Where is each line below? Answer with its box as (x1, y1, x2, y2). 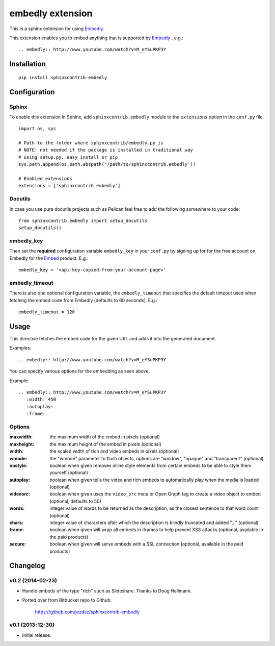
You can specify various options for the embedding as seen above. (9, 368, 150, 375)
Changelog (9, 561, 45, 570)
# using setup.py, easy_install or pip (18, 154, 118, 160)
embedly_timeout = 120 (18, 309, 75, 315)
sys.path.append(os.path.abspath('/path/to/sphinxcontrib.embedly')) (18, 161, 196, 167)
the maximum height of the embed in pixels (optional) (49, 441, 161, 447)
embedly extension (9, 8, 93, 19)
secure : (9, 541, 26, 547)
